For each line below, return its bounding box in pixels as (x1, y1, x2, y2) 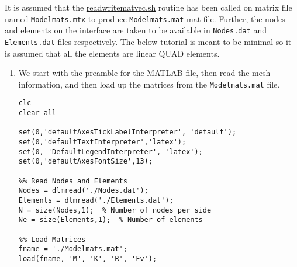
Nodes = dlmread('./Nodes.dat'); (18, 186, 148, 195)
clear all (18, 109, 57, 117)
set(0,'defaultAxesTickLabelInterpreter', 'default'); (18, 128, 237, 137)
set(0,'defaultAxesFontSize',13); (18, 157, 153, 166)
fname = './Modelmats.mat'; (18, 245, 127, 254)
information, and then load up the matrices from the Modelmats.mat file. (18, 78, 280, 90)
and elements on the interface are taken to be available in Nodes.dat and (5, 24, 267, 36)
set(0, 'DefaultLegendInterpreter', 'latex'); (18, 147, 203, 156)
